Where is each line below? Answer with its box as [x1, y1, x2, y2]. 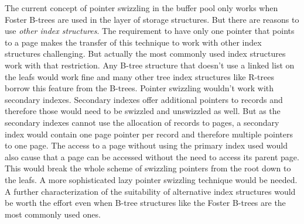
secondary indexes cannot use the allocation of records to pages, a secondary [5, 116, 279, 128]
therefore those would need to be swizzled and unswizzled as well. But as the [5, 105, 281, 117]
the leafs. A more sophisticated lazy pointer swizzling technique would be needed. [5, 173, 298, 185]
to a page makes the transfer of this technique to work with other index [5, 36, 262, 48]
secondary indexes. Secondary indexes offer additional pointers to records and [5, 93, 283, 105]
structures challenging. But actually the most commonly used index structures [5, 47, 286, 60]
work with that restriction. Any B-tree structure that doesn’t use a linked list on [5, 58, 295, 71]
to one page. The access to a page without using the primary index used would [5, 139, 288, 151]
